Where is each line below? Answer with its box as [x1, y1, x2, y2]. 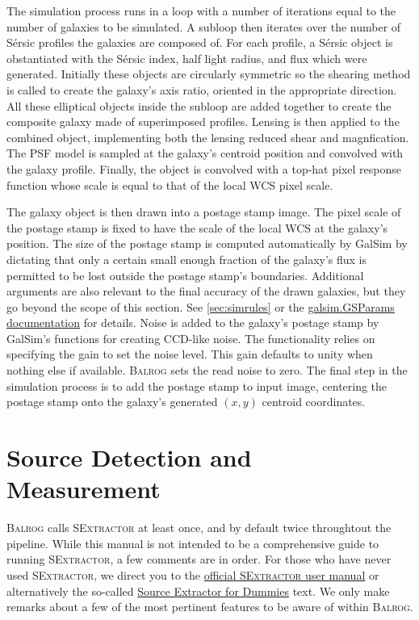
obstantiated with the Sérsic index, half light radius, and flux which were [6, 49, 367, 66]
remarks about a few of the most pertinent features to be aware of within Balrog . [6, 598, 413, 615]
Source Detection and [6, 441, 252, 474]
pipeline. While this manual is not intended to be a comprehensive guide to [6, 534, 379, 551]
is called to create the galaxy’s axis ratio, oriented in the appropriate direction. [6, 81, 397, 98]
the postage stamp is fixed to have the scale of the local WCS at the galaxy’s [6, 219, 388, 236]
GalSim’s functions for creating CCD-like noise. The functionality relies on [6, 329, 375, 346]
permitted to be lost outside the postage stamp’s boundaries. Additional [6, 266, 364, 283]
